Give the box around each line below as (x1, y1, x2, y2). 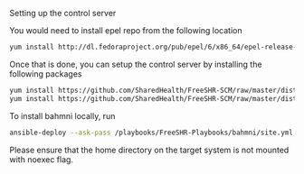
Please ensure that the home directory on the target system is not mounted (9, 144, 290, 155)
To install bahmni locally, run (9, 110, 116, 121)
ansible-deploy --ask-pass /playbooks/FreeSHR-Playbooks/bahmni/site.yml (9, 128, 294, 137)
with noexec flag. (9, 153, 74, 165)
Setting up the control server (9, 8, 117, 18)
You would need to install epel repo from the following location (9, 25, 242, 35)
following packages (9, 68, 82, 79)
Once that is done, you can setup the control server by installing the (9, 59, 262, 69)
